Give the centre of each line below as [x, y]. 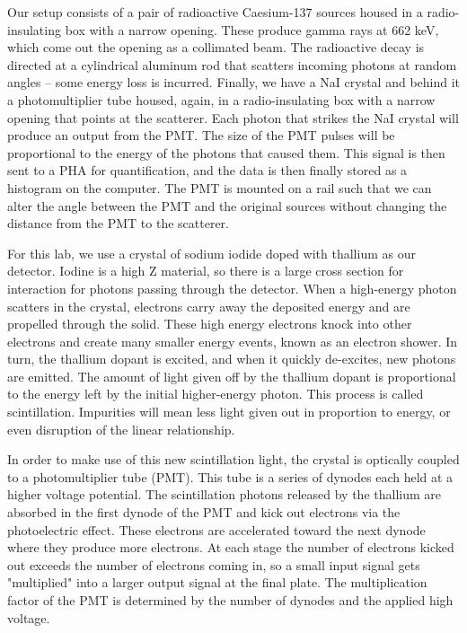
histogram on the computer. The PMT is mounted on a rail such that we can [220, 187]
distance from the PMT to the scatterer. [119, 223]
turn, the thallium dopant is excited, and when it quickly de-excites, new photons [232, 359]
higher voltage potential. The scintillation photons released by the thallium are [224, 494]
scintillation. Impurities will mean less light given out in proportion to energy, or [229, 412]
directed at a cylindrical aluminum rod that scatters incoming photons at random [232, 64]
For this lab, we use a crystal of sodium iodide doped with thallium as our [211, 253]
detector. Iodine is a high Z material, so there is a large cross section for [206, 271]
